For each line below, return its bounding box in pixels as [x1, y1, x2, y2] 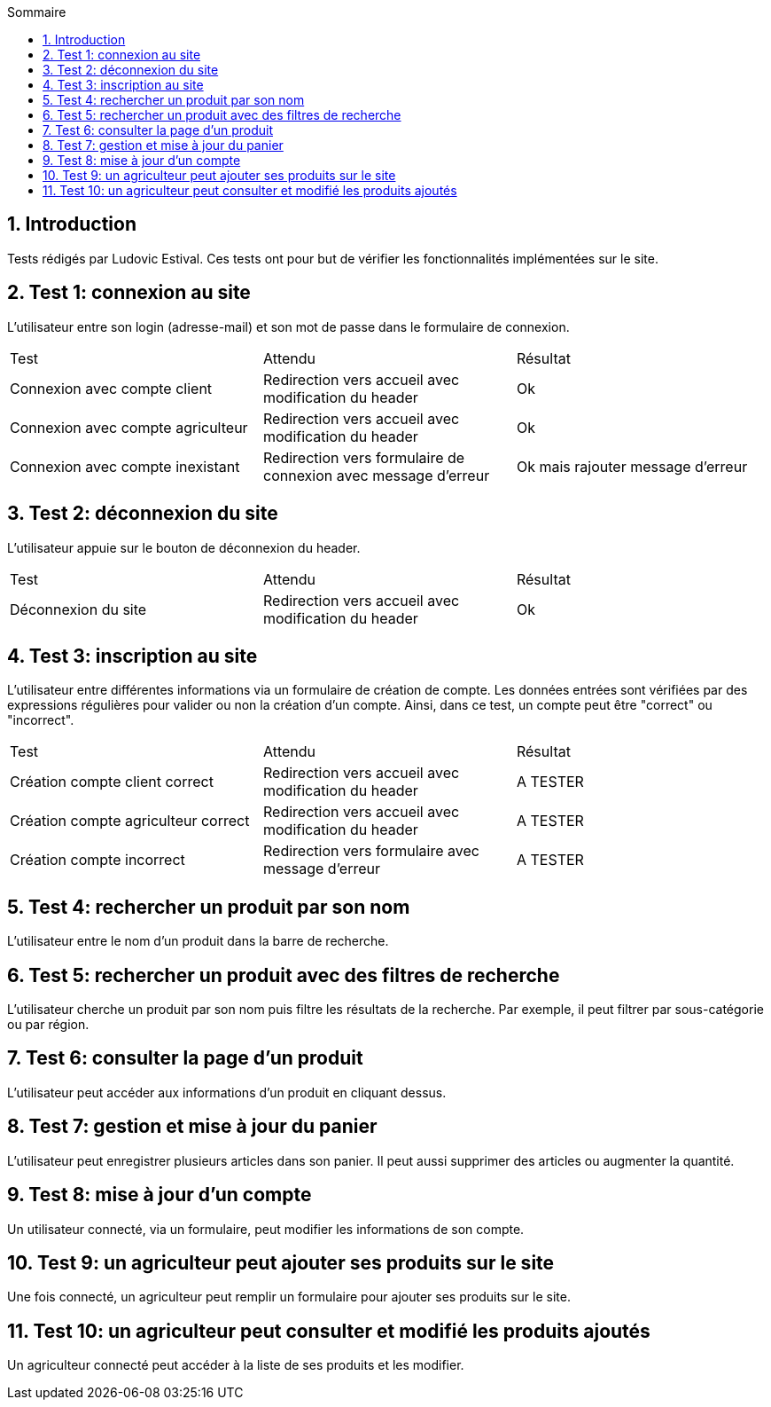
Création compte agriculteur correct [10, 812, 250, 830]
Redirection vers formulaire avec [262, 842, 479, 861]
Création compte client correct [10, 773, 214, 791]
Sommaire [7, 4, 66, 20]
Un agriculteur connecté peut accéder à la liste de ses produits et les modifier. [7, 1357, 464, 1373]
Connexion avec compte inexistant [10, 457, 240, 476]
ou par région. [7, 1017, 90, 1033]
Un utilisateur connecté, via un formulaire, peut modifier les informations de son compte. [7, 1221, 525, 1237]
